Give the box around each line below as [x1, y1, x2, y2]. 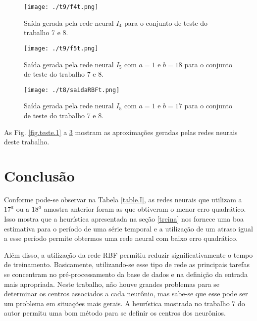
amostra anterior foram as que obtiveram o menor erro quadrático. [44, 204, 246, 214]
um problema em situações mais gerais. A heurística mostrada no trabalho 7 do [4, 298, 245, 308]
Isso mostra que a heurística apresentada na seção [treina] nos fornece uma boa [4, 214, 244, 224]
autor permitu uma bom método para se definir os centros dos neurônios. [4, 308, 226, 318]
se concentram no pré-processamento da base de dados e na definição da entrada [4, 269, 248, 279]
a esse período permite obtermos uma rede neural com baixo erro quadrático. [4, 233, 238, 243]
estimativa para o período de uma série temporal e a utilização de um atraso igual [4, 223, 253, 233]
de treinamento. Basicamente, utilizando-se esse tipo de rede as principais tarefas [4, 259, 250, 270]
